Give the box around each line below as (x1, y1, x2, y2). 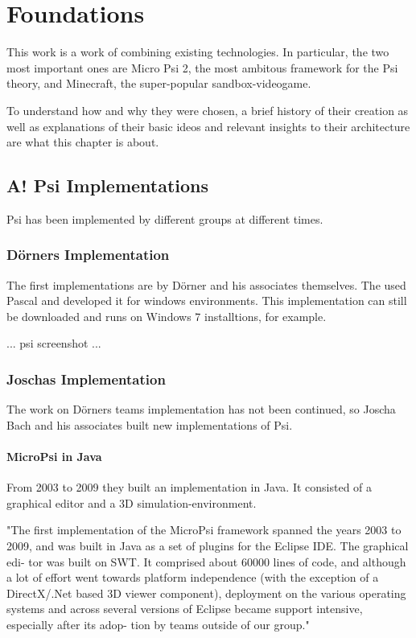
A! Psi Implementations (6, 173, 209, 198)
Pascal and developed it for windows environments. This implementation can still (6, 292, 407, 309)
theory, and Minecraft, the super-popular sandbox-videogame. (6, 75, 311, 92)
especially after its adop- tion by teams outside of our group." (6, 616, 310, 633)
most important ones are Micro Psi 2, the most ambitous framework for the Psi (6, 59, 398, 76)
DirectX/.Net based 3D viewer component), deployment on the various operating (6, 584, 406, 601)
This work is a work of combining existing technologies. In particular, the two (6, 43, 389, 60)
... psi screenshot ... (6, 335, 101, 352)
